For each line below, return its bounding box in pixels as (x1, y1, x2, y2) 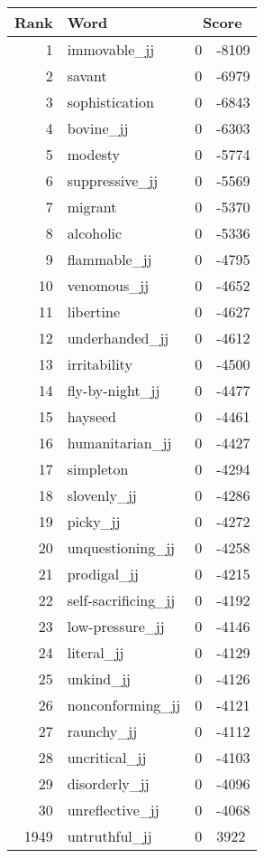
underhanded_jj (67, 327, 169, 348)
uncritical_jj (67, 747, 147, 768)
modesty (67, 144, 121, 165)
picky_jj (67, 511, 121, 532)
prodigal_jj (67, 563, 139, 584)
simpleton (67, 458, 129, 479)
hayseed (67, 406, 117, 427)
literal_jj (67, 642, 124, 663)
